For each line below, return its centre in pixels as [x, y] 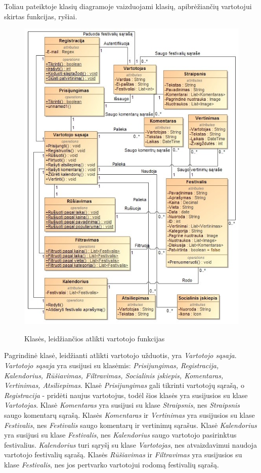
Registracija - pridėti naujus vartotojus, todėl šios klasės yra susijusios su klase [126, 395]
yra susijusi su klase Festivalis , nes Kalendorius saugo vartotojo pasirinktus [120, 435]
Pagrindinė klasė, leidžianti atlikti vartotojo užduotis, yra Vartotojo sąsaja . [120, 355]
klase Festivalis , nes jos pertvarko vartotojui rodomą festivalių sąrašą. [112, 464]
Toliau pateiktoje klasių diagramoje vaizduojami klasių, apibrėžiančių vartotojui [128, 6]
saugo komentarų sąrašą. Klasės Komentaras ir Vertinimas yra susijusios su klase [129, 415]
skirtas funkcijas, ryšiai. [41, 16]
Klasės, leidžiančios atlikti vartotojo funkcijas [95, 338]
